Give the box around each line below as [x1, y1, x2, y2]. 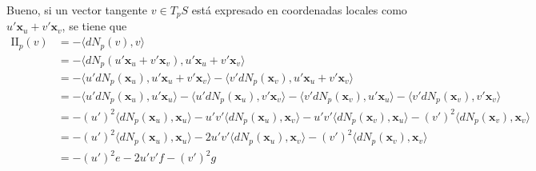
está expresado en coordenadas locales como [191, 2, 407, 18]
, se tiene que [62, 18, 127, 34]
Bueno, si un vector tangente [6, 2, 148, 18]
